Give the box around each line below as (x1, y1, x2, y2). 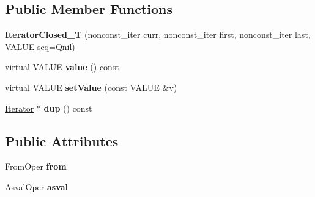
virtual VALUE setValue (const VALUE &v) (5, 81, 177, 93)
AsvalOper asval (5, 180, 69, 193)
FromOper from (5, 160, 67, 173)
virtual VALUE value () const (5, 60, 119, 73)
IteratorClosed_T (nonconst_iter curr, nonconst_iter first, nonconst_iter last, (5, 28, 311, 41)
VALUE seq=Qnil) (5, 40, 75, 52)
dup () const (43, 101, 92, 114)
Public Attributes (5, 131, 119, 150)
